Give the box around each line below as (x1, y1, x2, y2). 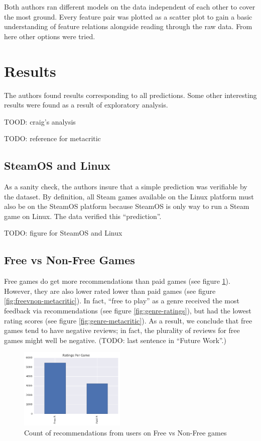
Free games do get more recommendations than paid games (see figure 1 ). (4, 276, 230, 286)
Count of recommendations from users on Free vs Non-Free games (24, 427, 227, 437)
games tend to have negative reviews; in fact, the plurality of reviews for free (4, 325, 240, 336)
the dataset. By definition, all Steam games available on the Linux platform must (4, 191, 254, 201)
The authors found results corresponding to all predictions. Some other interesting (4, 89, 257, 100)
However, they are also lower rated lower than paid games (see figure (4, 285, 216, 296)
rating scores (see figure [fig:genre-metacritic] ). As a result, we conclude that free (4, 315, 252, 325)
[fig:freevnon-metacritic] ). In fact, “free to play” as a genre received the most (4, 295, 239, 306)
